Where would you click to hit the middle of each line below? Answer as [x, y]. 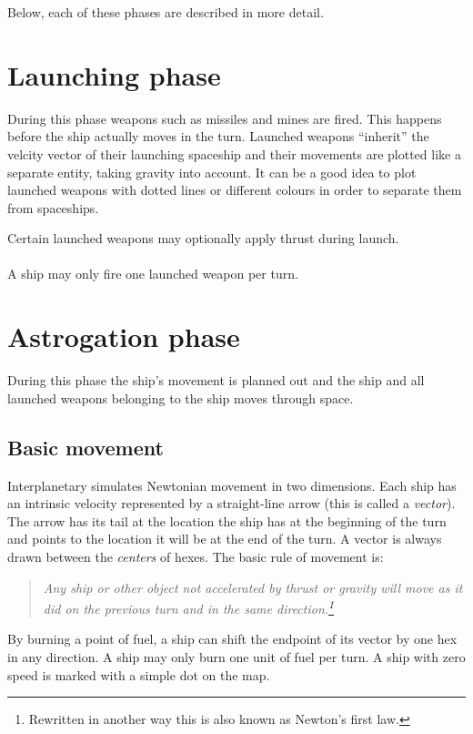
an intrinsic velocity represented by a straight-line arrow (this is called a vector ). [231, 503]
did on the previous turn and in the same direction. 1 [189, 607]
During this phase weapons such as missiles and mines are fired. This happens [225, 118]
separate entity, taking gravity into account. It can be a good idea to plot [212, 172]
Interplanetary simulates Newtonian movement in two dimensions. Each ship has [232, 485]
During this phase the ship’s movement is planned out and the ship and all [216, 380]
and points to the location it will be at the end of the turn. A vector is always [225, 539]
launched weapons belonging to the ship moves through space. [181, 398]
